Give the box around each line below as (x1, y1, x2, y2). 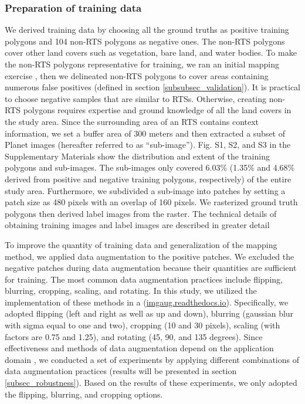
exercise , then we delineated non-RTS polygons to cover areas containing (5, 69, 269, 82)
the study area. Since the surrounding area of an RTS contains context (5, 115, 259, 127)
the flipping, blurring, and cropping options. (5, 388, 163, 400)
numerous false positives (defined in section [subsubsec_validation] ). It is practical (5, 81, 301, 93)
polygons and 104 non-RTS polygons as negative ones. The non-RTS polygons (5, 35, 285, 47)
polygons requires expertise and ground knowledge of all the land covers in (23, 104, 292, 116)
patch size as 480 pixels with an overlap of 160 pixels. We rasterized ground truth (5, 196, 298, 208)
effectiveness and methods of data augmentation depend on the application (5, 342, 274, 354)
